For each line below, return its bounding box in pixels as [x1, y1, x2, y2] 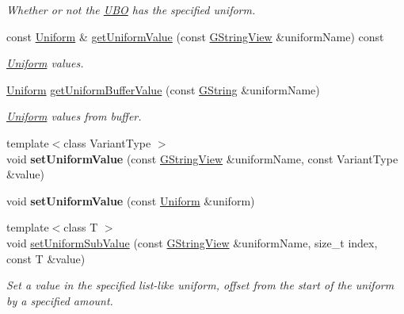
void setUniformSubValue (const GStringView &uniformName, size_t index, [6, 234, 378, 251]
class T [63, 219, 98, 235]
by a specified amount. [6, 292, 113, 308]
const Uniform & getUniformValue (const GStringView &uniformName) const [6, 28, 384, 44]
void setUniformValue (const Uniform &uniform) [6, 192, 255, 209]
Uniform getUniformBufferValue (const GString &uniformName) [6, 81, 320, 98]
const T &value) [6, 250, 86, 266]
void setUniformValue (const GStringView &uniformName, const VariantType [6, 150, 398, 167]
